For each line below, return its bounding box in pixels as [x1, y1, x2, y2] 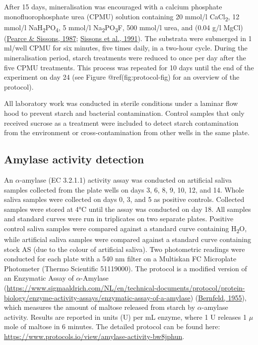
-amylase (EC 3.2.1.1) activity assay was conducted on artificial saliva [19, 174, 232, 185]
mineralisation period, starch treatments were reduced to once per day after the [4, 52, 246, 63]
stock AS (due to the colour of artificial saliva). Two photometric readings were [4, 244, 245, 254]
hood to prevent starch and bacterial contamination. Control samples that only [4, 108, 245, 118]
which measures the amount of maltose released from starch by [4, 302, 195, 312]
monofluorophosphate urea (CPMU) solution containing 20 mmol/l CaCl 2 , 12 [4, 11, 240, 23]
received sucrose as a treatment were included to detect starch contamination [4, 117, 239, 128]
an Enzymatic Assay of [4, 273, 74, 283]
